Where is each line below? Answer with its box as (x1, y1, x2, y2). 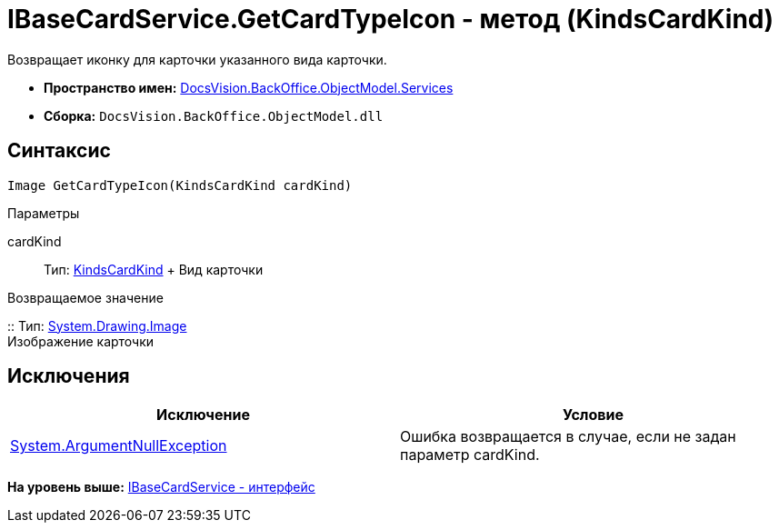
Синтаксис (7, 139, 111, 163)
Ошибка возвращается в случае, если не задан (400, 427, 736, 446)
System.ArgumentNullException (10, 436, 227, 455)
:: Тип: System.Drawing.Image (7, 317, 187, 334)
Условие (563, 405, 624, 425)
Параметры (7, 205, 80, 221)
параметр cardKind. (400, 445, 540, 465)
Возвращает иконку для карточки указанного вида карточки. (7, 51, 387, 67)
